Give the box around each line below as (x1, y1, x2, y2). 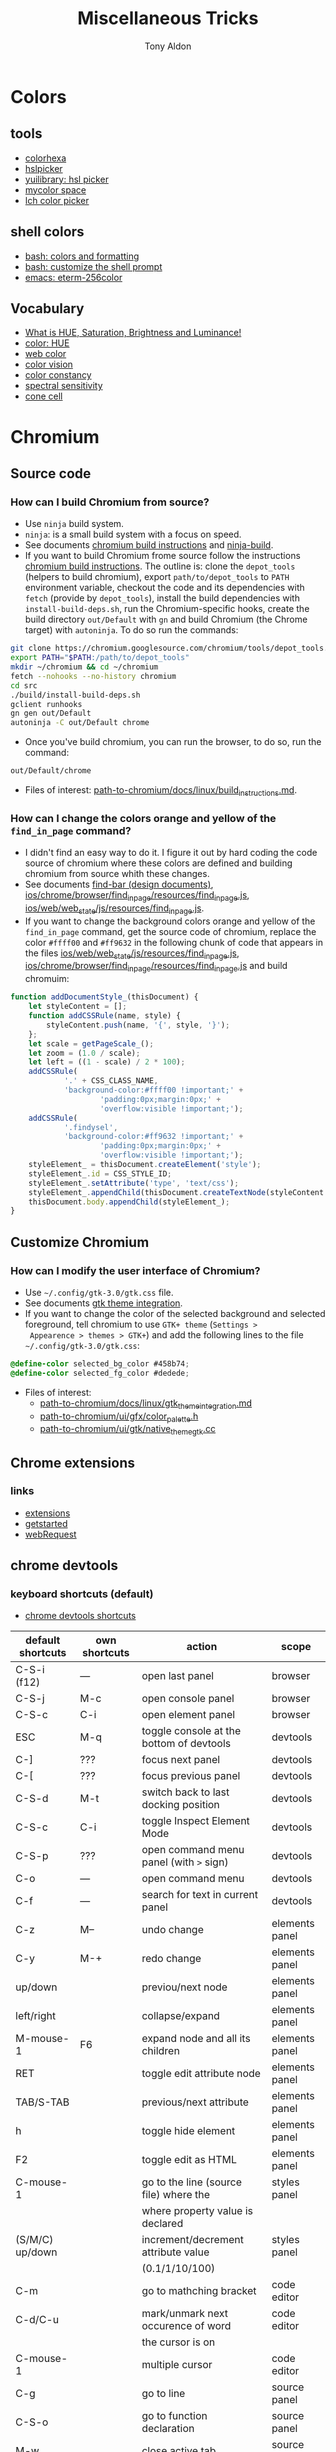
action (186, 1640, 218, 1654)
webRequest (24, 1528, 77, 1540)
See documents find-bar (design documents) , (24, 878, 214, 891)
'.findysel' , (63, 1122, 118, 1132)
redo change (141, 1952, 202, 1966)
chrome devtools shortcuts (24, 1610, 137, 1622)
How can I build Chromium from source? (10, 495, 210, 509)
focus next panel (141, 1753, 221, 1767)
